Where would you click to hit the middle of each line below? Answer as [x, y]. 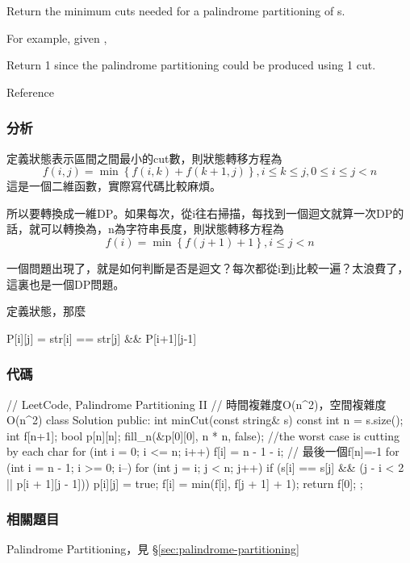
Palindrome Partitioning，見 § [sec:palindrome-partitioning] [153, 549]
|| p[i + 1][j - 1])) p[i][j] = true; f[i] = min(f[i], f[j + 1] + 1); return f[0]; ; [185, 483]
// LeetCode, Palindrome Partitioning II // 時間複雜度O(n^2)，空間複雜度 [197, 404]
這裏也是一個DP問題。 [66, 284]
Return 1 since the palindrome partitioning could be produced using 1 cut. [191, 65]
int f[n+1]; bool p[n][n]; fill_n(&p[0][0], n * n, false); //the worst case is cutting [203, 435]
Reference [30, 92]
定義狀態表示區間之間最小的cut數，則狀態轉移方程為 [144, 158]
